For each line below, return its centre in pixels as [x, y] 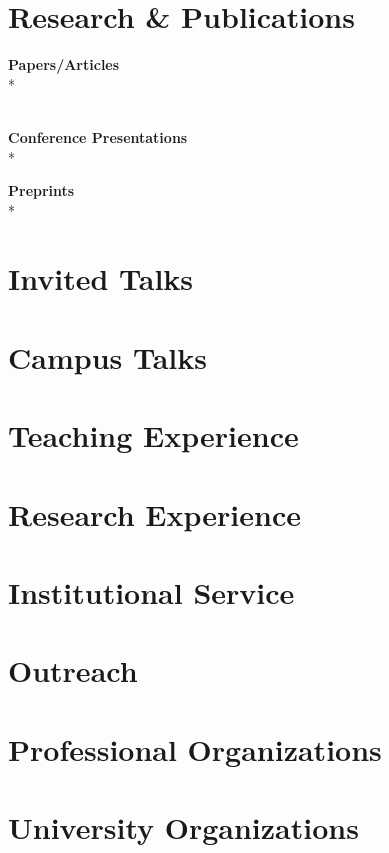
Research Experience [154, 513]
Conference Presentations [98, 136]
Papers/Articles [64, 64]
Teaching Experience [153, 435]
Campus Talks [107, 356]
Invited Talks [101, 278]
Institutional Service [151, 591]
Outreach [73, 670]
